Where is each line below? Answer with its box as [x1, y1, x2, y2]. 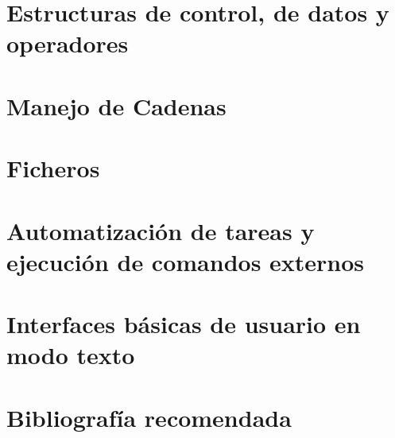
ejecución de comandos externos [6, 245, 365, 277]
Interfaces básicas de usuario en [6, 308, 361, 340]
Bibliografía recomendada [6, 401, 292, 433]
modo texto [6, 339, 135, 371]
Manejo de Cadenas [6, 89, 227, 122]
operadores [6, 27, 129, 60]
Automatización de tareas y [6, 214, 315, 246]
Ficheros [6, 152, 100, 184]
